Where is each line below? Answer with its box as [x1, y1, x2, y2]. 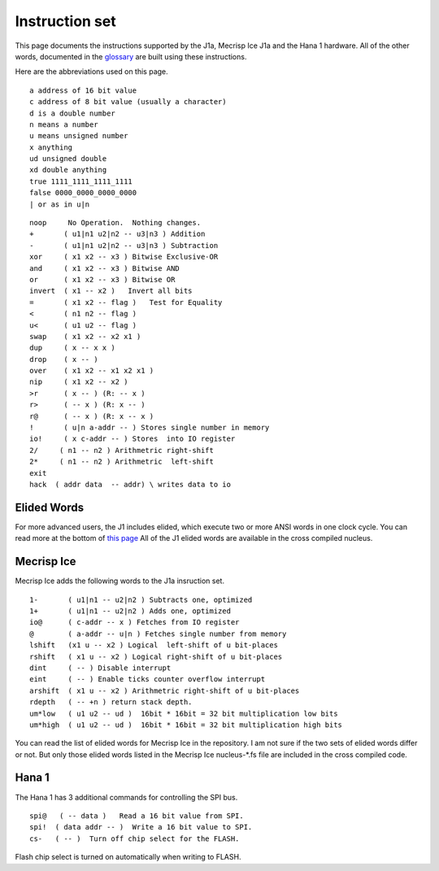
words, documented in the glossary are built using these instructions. [15, 51, 247, 61]
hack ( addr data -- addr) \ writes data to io [29, 480, 232, 489]
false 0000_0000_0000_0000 [29, 188, 137, 198]
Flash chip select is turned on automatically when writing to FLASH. [15, 852, 241, 862]
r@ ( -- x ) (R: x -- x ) [29, 412, 154, 420]
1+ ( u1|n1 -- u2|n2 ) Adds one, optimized [29, 606, 232, 616]
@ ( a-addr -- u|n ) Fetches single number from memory [29, 629, 287, 638]
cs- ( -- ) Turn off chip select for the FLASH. [29, 834, 240, 843]
